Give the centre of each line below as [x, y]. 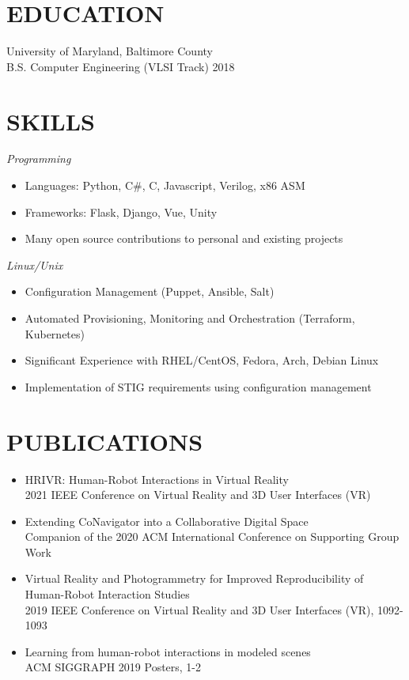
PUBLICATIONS [105, 441]
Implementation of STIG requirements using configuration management [198, 386]
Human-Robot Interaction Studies [107, 594]
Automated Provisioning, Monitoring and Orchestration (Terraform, [190, 318]
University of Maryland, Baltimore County [110, 51]
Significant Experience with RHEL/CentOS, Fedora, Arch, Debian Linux [202, 360]
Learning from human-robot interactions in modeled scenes [168, 651]
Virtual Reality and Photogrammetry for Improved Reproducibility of [194, 578]
